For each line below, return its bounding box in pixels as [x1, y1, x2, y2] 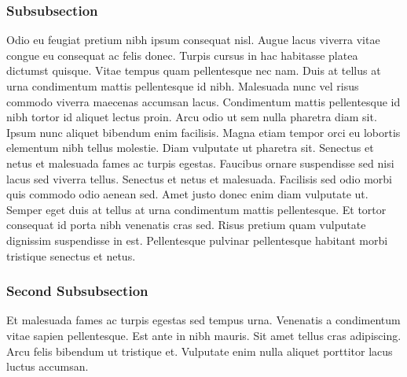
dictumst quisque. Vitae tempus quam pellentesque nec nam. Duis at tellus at [6, 62, 381, 79]
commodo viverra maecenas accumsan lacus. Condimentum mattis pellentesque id [6, 93, 401, 109]
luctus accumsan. [6, 358, 89, 375]
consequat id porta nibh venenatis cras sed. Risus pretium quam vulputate [6, 216, 366, 233]
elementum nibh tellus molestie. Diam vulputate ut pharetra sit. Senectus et [6, 139, 374, 156]
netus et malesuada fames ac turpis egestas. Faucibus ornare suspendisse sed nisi [6, 154, 394, 171]
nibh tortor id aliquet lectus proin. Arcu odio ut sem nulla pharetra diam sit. [6, 109, 377, 125]
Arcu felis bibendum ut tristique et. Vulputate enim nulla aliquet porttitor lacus [6, 342, 393, 359]
